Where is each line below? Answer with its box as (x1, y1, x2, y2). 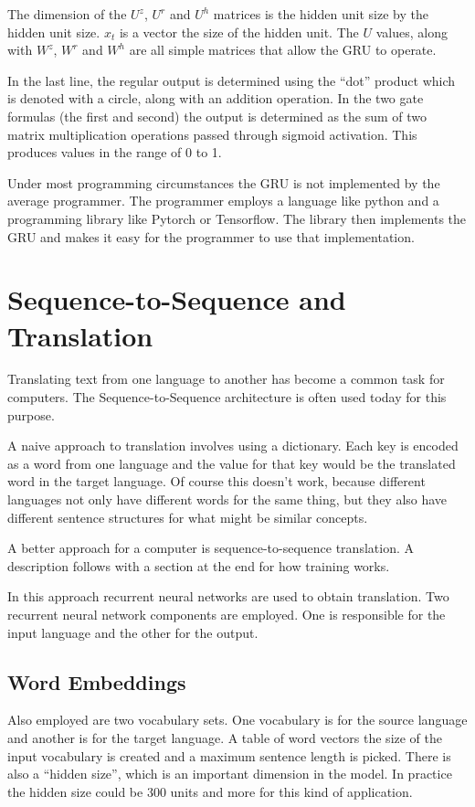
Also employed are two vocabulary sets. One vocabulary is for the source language (7, 710, 468, 729)
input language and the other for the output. (7, 622, 259, 642)
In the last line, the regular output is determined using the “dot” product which (7, 70, 456, 90)
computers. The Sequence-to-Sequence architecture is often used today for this (7, 388, 447, 407)
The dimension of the (7, 5, 127, 23)
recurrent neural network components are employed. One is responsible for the (7, 604, 446, 623)
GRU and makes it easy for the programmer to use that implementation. (7, 227, 415, 246)
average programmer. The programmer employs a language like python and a (7, 191, 439, 210)
